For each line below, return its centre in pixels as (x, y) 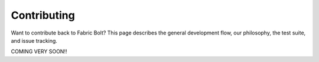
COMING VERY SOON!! (39, 51)
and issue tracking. (34, 40)
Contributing (43, 15)
